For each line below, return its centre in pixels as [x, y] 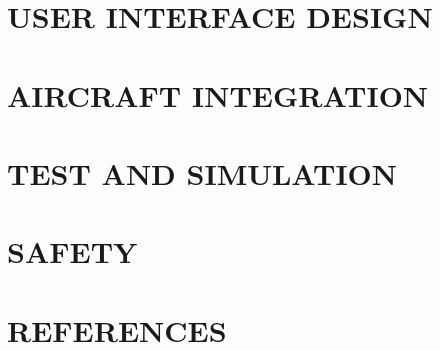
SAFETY [72, 251]
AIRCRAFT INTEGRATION [218, 94]
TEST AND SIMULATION [202, 172]
